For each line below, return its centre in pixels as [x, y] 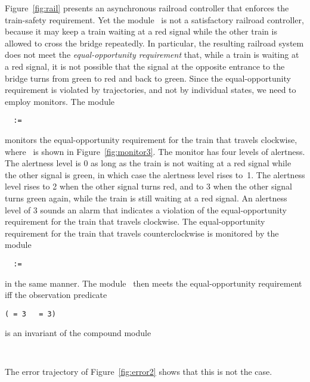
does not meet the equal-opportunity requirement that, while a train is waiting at [152, 55]
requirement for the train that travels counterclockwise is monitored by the [142, 233]
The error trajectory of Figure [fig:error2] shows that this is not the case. [139, 371]
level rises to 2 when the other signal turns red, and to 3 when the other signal [149, 186]
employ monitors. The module [60, 101]
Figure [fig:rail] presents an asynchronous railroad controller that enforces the [147, 8]
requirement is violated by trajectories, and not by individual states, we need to [151, 90]
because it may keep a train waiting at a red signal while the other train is [141, 31]
